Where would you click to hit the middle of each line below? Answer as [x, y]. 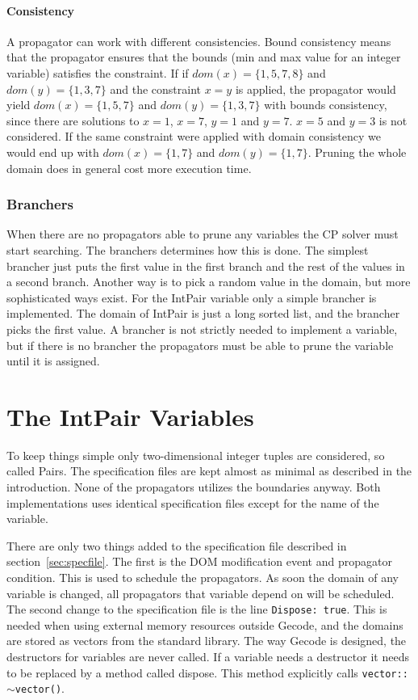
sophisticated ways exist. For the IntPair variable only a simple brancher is [192, 297]
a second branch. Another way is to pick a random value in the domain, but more [209, 282]
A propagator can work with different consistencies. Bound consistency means [199, 41]
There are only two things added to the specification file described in [177, 545]
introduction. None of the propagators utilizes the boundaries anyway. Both [194, 487]
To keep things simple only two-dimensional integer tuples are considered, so [196, 455]
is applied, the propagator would [316, 89]
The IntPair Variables [130, 416]
